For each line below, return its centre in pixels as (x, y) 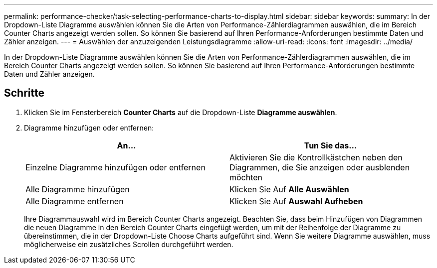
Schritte (24, 93)
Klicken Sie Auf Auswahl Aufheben (296, 201)
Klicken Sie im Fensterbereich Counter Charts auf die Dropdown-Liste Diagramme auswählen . (181, 112)
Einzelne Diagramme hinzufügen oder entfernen (115, 167)
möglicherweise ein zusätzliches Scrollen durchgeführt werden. (129, 244)
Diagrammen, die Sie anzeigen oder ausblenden (320, 167)
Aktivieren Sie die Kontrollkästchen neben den (316, 157)
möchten (246, 177)
